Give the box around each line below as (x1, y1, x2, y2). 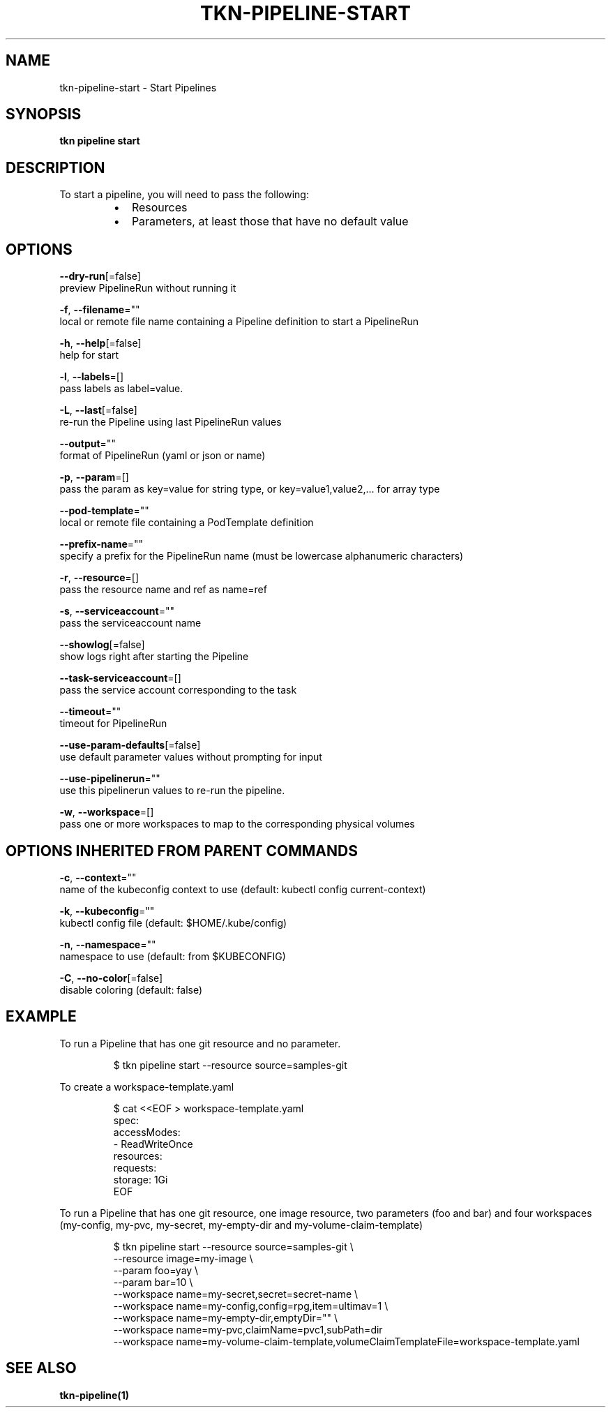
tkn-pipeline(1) (59, 1389, 129, 1401)
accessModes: (113, 1126, 181, 1138)
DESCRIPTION (6, 158, 105, 177)
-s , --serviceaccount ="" (59, 605, 174, 618)
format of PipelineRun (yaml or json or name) (59, 449, 266, 462)
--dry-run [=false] (59, 270, 141, 283)
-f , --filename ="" (59, 304, 140, 316)
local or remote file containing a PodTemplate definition (59, 516, 314, 529)
